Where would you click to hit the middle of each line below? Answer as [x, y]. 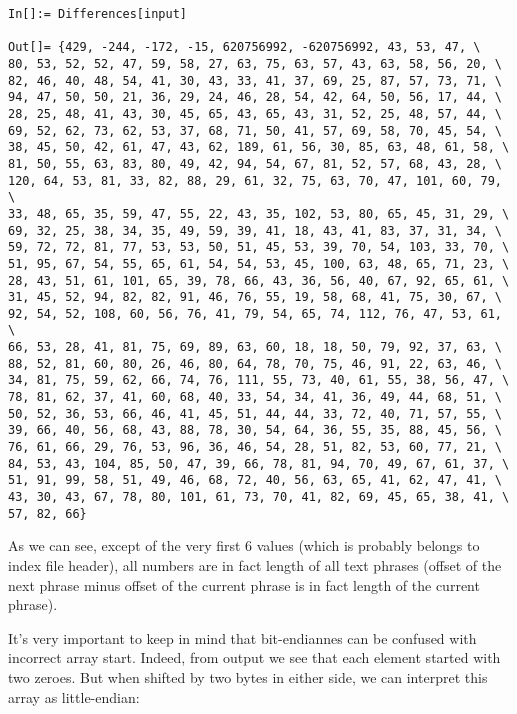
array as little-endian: [74, 696]
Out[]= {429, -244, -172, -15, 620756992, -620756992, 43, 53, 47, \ [244, 47]
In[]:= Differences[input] [97, 14]
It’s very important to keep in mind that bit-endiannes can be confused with [242, 637]
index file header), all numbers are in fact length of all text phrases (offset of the [255, 564]
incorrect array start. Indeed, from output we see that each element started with [254, 657]
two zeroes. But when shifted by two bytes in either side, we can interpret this [248, 676]
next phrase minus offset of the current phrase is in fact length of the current [244, 584]
